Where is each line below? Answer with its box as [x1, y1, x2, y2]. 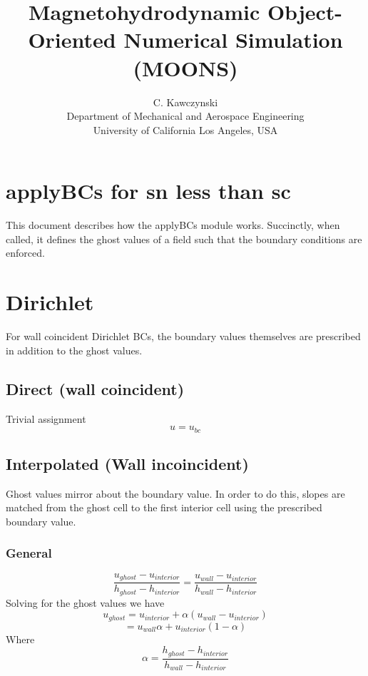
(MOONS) [133, 53, 238, 82]
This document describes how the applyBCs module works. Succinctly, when [6, 217, 340, 232]
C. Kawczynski [153, 94, 218, 109]
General [6, 544, 52, 562]
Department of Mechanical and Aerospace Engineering [66, 108, 305, 123]
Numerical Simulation [123, 25, 343, 54]
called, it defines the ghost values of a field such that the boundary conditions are [6, 231, 362, 246]
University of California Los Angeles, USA [93, 122, 278, 137]
